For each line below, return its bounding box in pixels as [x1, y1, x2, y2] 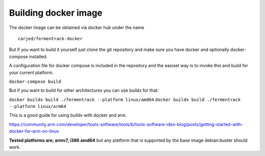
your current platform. [9, 69, 54, 76]
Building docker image [9, 7, 103, 18]
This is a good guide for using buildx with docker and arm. [9, 112, 127, 118]
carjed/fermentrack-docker [18, 36, 83, 41]
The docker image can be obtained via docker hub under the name [9, 25, 144, 30]
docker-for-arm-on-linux [9, 128, 59, 134]
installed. [29, 53, 48, 59]
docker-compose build [9, 78, 61, 84]
